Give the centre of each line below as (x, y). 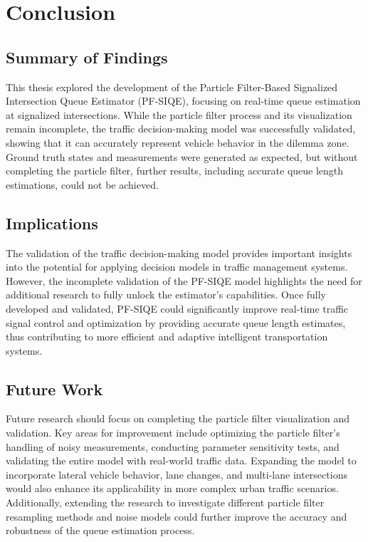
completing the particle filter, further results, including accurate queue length (175, 171)
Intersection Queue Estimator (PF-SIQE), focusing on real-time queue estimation (183, 101)
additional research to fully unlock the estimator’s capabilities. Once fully (166, 295)
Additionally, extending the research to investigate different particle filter (165, 502)
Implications (52, 223)
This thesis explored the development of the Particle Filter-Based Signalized (172, 87)
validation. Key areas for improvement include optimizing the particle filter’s (173, 433)
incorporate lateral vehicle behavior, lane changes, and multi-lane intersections (177, 474)
